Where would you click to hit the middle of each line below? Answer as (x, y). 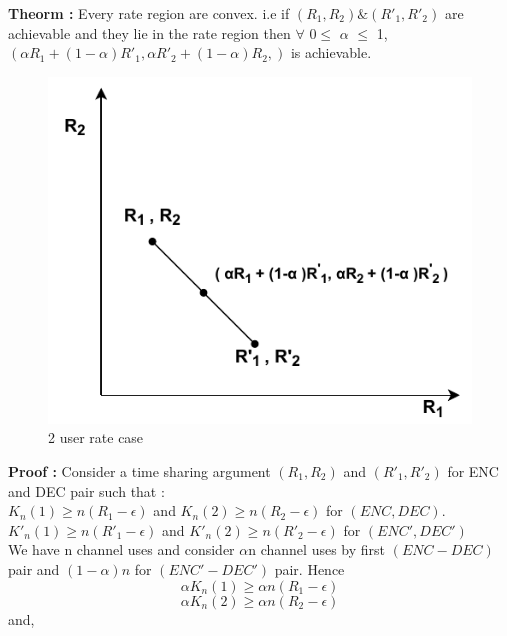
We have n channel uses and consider (121, 549)
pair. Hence (309, 569)
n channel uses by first (316, 549)
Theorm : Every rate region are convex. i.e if (149, 13)
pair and (34, 569)
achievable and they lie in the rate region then (149, 32)
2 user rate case (96, 437)
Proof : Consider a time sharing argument (139, 471)
